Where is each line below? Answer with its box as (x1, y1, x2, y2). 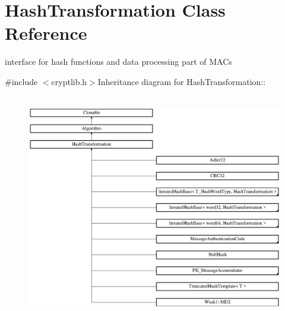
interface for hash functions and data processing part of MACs (5, 55, 232, 68)
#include (5, 75, 38, 87)
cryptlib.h (51, 75, 87, 87)
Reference (5, 21, 87, 45)
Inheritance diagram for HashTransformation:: (97, 75, 266, 87)
